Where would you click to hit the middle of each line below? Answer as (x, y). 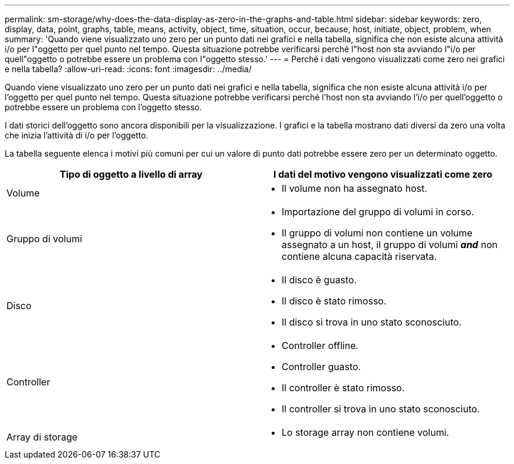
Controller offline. (320, 346)
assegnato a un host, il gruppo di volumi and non (390, 245)
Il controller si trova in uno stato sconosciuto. (381, 409)
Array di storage (42, 437)
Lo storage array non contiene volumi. (366, 432)
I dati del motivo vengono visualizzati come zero (383, 174)
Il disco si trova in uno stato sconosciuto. (372, 322)
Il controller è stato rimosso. (343, 388)
